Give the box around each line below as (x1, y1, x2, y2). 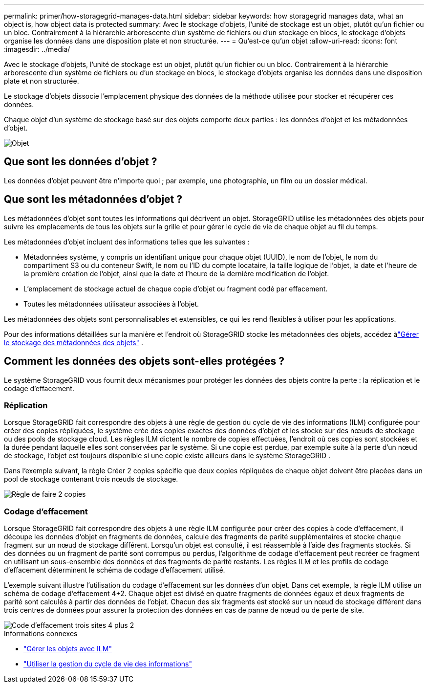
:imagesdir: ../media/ (4, 45, 70, 53)
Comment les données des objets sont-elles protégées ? (4, 355, 284, 368)
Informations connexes (4, 629, 78, 638)
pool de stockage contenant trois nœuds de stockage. (4, 475, 178, 484)
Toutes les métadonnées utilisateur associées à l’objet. (23, 299, 199, 308)
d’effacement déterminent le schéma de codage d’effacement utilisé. (4, 566, 225, 575)
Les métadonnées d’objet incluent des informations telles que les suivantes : (4, 237, 250, 246)
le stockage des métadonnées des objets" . (4, 338, 144, 347)
